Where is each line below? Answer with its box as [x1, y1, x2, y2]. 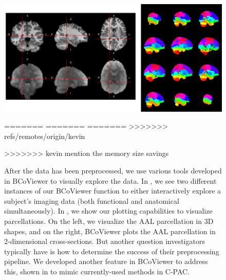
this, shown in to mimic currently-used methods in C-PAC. [4, 266, 190, 276]
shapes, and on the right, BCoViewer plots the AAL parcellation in [4, 225, 216, 236]
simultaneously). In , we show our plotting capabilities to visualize [4, 205, 213, 216]
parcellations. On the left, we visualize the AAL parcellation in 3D [4, 216, 214, 226]
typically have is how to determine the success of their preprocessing [4, 246, 219, 256]
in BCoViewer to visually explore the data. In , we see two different [4, 175, 217, 186]
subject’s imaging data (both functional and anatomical [4, 195, 179, 206]
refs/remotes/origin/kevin [4, 130, 85, 141]
